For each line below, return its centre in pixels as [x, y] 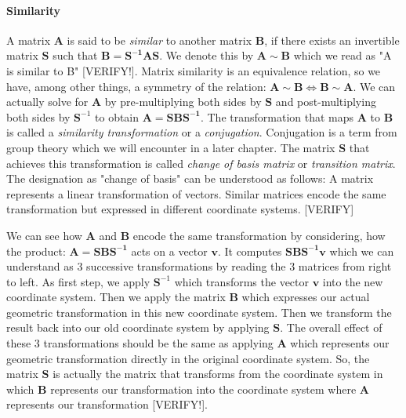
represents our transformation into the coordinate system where [203, 389]
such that [75, 55]
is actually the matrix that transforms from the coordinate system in [218, 374]
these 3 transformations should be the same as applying [140, 343]
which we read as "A [343, 55]
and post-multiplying [326, 102]
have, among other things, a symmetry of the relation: [136, 86]
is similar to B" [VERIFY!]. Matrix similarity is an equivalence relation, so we [194, 70]
